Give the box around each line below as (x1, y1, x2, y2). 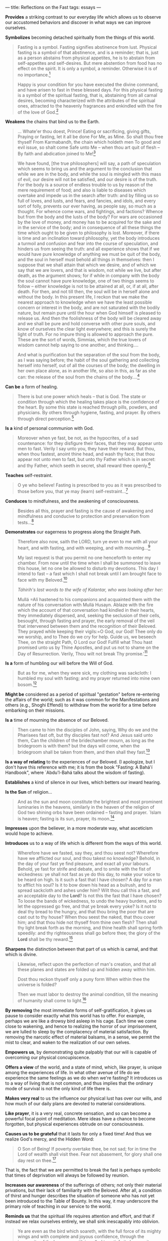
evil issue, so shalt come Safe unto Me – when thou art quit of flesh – (17, 144, 160, 150)
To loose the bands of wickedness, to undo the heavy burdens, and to (17, 898, 162, 904)
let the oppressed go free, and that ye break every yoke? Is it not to (17, 903, 156, 909)
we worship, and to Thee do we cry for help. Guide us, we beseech (17, 633, 156, 640)
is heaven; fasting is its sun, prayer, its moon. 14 (17, 814, 115, 821)
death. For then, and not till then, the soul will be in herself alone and (17, 289, 159, 295)
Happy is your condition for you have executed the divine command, (17, 81, 159, 87)
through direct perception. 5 (17, 415, 74, 422)
